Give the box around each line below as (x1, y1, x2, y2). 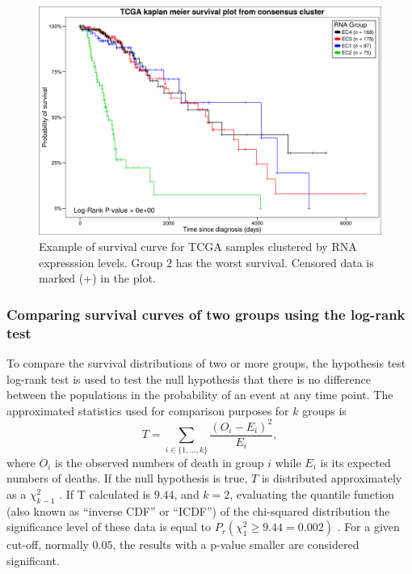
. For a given (337, 518, 400, 535)
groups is (302, 402, 347, 419)
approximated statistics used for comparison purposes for (6, 402, 289, 419)
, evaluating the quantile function (229, 485, 395, 502)
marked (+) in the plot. (39, 270, 156, 287)
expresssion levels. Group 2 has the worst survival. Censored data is (39, 253, 374, 270)
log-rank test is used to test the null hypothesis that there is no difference (6, 370, 371, 387)
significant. (6, 551, 60, 568)
